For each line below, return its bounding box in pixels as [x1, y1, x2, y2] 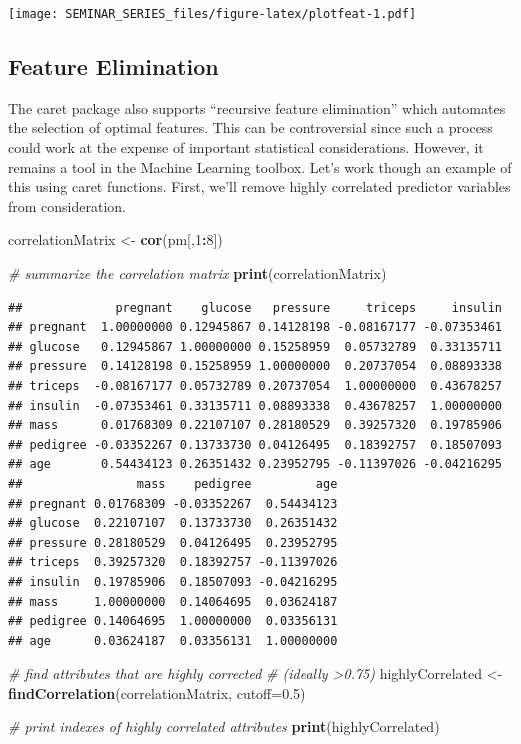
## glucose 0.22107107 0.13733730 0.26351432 [8, 516, 338, 531]
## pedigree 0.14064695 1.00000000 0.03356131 [8, 614, 338, 629]
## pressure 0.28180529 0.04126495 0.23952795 [8, 535, 338, 550]
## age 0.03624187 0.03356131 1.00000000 [8, 633, 338, 648]
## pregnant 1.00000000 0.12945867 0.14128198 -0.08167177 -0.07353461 [8, 320, 502, 335]
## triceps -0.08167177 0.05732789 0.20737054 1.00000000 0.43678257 [8, 378, 502, 393]
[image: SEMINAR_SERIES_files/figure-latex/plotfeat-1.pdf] [8, 7, 417, 21]
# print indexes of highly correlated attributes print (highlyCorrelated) [8, 716, 440, 737]
